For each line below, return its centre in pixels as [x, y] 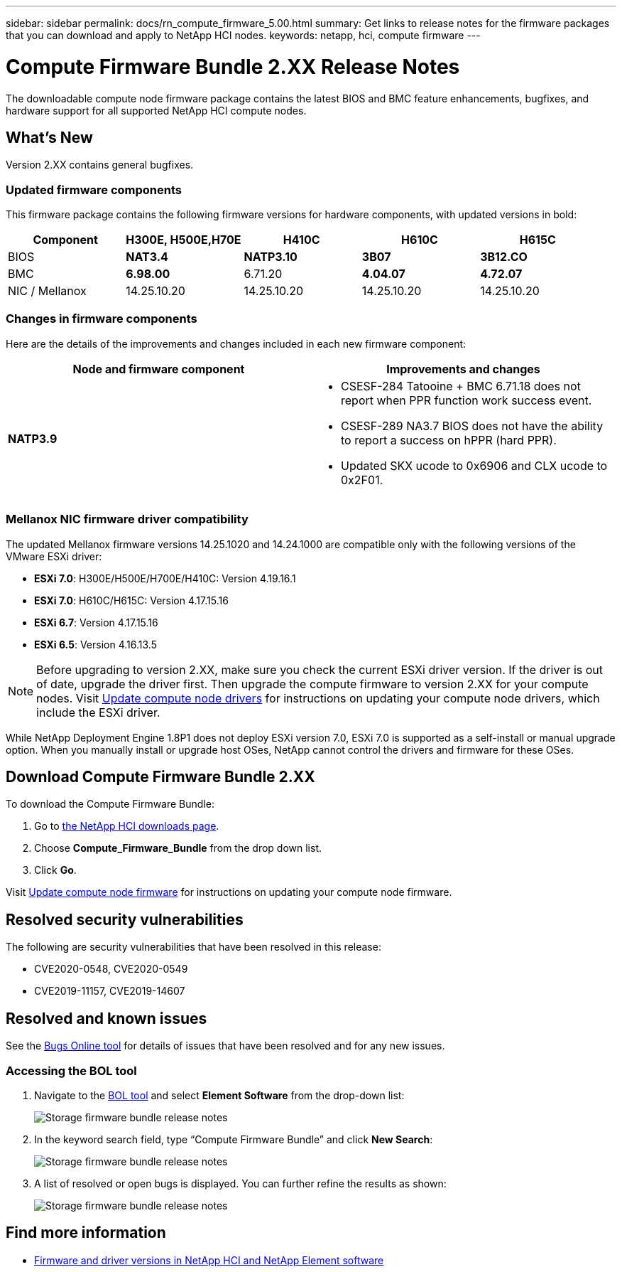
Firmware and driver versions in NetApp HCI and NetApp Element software [209, 1260]
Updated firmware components [94, 189]
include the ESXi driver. [98, 712]
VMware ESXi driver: [54, 556]
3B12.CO [504, 257]
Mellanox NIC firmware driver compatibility [127, 519]
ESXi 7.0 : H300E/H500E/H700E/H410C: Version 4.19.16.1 [165, 578]
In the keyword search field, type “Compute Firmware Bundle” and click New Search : [234, 1139]
